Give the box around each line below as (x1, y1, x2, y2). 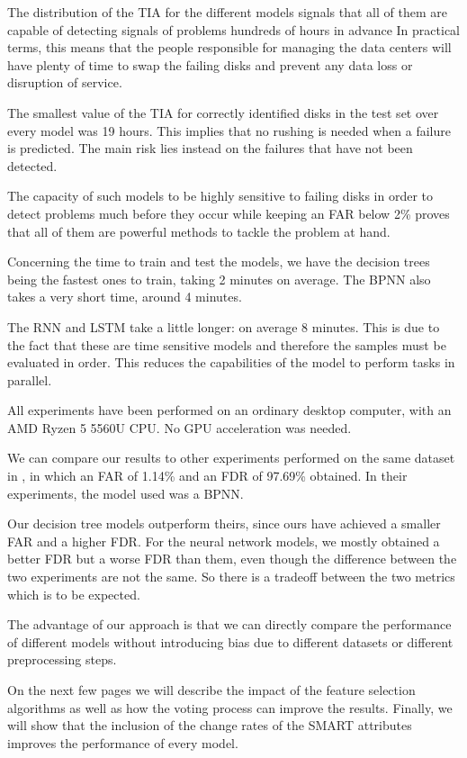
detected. (7, 156, 58, 175)
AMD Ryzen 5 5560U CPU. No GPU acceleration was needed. (7, 418, 352, 437)
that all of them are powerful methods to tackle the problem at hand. (7, 221, 391, 240)
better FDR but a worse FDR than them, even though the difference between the (7, 549, 457, 568)
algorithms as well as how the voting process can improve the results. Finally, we (7, 698, 453, 717)
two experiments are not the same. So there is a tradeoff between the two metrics (7, 567, 455, 586)
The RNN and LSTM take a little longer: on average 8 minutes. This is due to (7, 317, 440, 336)
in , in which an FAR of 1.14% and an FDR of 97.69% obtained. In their (7, 466, 408, 485)
